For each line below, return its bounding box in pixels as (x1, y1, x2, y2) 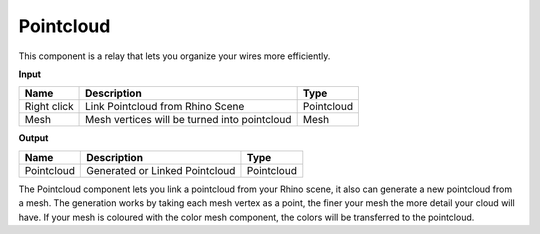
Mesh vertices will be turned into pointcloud (85, 113, 292, 127)
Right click (24, 100, 74, 114)
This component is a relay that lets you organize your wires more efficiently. (18, 50, 331, 62)
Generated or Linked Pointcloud (86, 163, 236, 177)
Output (18, 132, 49, 144)
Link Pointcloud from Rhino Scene (85, 100, 245, 114)
